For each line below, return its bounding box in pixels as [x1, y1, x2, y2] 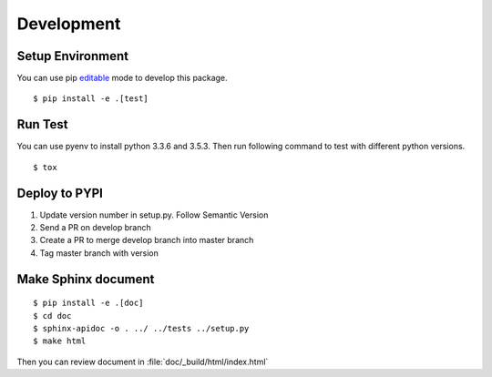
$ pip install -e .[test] [33, 94, 149, 104]
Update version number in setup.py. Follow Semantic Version [39, 209, 269, 220]
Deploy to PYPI [16, 185, 104, 200]
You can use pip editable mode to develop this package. [16, 73, 228, 84]
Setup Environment [16, 48, 129, 64]
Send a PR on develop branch [39, 222, 151, 233]
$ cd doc [33, 311, 72, 321]
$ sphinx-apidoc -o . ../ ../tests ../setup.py [33, 323, 250, 334]
